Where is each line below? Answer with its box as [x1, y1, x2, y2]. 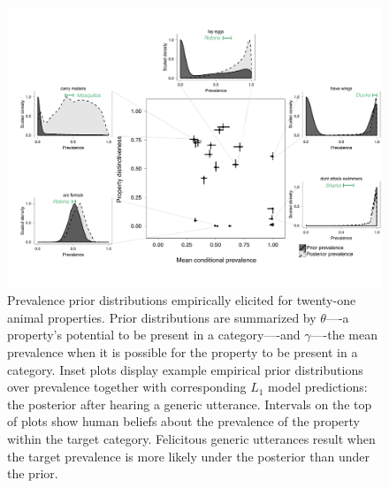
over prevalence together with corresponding [7, 377, 247, 396]
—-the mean [310, 325, 378, 344]
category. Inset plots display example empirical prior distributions [7, 360, 363, 378]
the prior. [7, 464, 58, 483]
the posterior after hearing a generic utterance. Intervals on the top [7, 394, 372, 413]
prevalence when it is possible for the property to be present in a [7, 342, 358, 361]
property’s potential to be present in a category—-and [7, 325, 301, 344]
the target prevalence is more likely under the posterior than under [7, 446, 370, 465]
